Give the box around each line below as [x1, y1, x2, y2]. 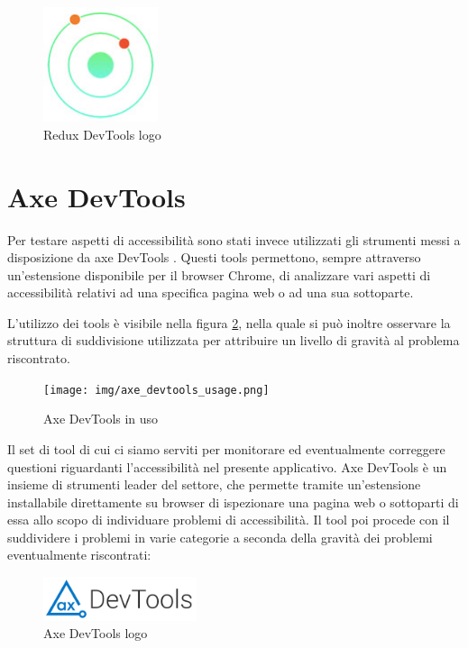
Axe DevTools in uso [43, 409, 159, 428]
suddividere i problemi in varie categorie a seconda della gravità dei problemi [7, 527, 433, 546]
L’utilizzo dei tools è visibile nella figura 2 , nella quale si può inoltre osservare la [7, 313, 451, 332]
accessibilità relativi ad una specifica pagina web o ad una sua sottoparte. [7, 283, 414, 302]
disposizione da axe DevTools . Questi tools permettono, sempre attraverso [7, 248, 421, 267]
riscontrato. [7, 349, 70, 368]
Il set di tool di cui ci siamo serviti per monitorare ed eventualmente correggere [7, 439, 445, 458]
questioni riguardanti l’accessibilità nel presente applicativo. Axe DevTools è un [7, 457, 447, 476]
